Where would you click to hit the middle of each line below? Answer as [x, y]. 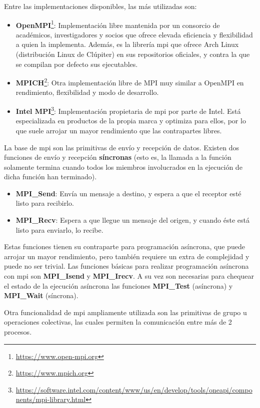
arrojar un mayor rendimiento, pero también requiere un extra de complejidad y [127, 256]
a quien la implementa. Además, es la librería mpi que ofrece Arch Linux [127, 44]
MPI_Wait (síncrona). [41, 295]
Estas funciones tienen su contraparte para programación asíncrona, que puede [124, 246]
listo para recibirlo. [45, 203]
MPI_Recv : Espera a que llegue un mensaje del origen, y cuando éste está [132, 220]
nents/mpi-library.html [51, 399]
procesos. [18, 332]
